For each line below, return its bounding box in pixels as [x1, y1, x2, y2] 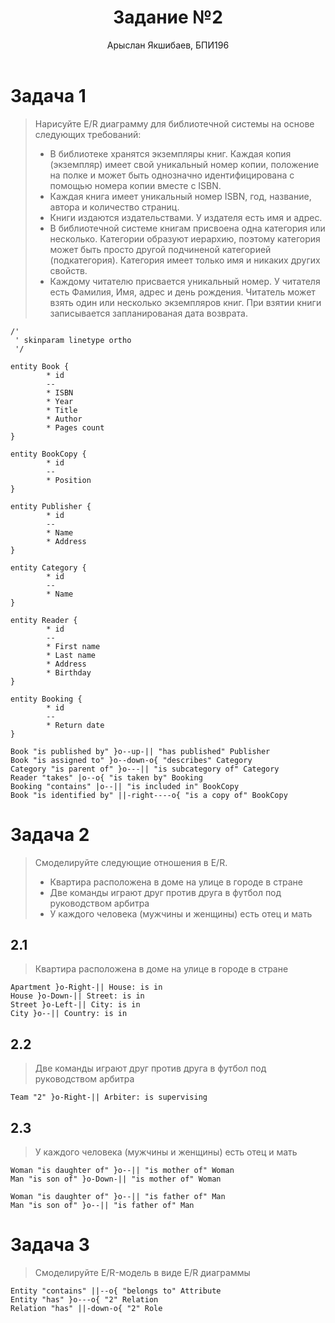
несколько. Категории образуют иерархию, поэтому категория [49, 232, 321, 245]
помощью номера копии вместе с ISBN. [49, 179, 222, 191]
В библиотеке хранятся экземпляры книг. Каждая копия [49, 147, 292, 160]
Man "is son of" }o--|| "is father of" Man [10, 1201, 195, 1211]
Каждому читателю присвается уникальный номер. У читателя [49, 275, 321, 287]
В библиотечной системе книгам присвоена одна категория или [49, 222, 326, 234]
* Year [46, 396, 74, 406]
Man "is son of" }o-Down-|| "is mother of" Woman [10, 1174, 222, 1185]
